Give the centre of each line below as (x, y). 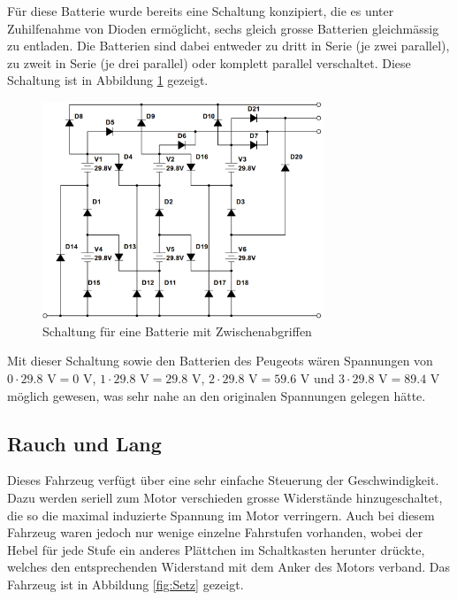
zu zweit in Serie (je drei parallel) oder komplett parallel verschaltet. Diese (209, 62)
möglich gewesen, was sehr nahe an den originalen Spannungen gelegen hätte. (217, 395)
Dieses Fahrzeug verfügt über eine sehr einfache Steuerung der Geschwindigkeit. (223, 480)
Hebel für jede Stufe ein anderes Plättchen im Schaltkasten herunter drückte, (216, 549)
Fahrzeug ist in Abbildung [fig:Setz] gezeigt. (126, 585)
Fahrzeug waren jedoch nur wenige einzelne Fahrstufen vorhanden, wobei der (215, 532)
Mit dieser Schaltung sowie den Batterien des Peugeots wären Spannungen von (220, 361)
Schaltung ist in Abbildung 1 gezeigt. (108, 80)
